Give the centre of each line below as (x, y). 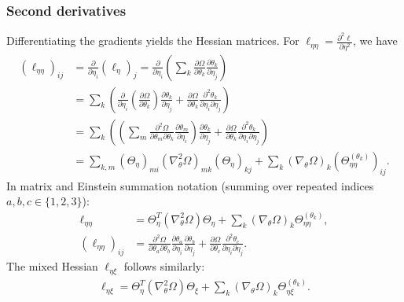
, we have (375, 41)
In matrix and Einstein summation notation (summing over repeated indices (190, 185)
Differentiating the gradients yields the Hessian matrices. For (153, 41)
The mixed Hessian (52, 266)
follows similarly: (164, 266)
